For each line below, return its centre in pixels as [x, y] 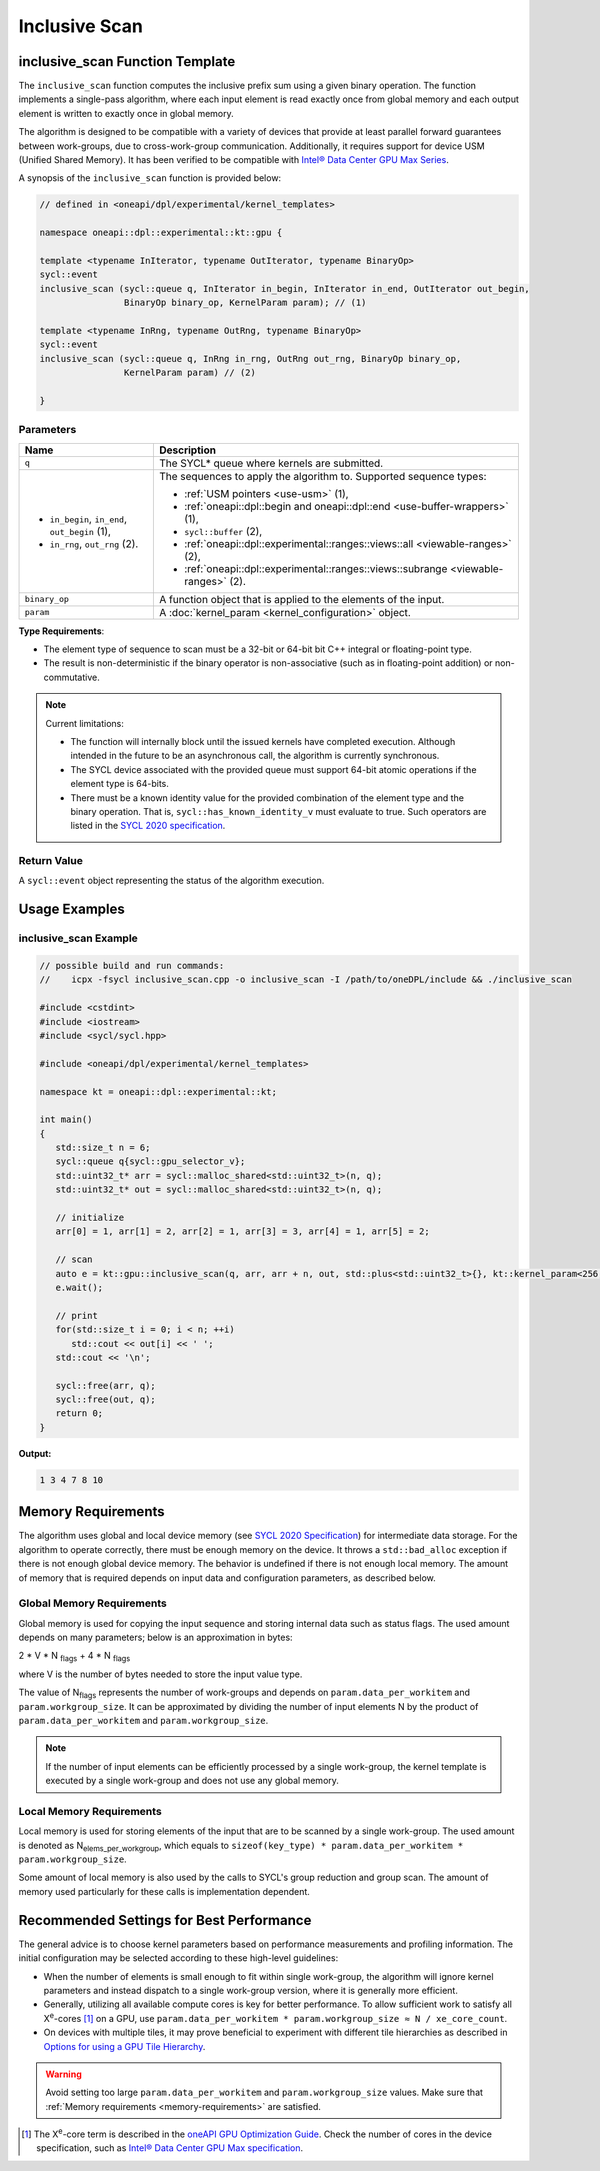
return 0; [79, 1413]
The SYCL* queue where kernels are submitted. [271, 463]
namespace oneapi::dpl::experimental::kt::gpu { [161, 233]
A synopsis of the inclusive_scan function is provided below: [150, 178]
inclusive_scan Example [78, 938]
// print [77, 1315]
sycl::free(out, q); [106, 1399]
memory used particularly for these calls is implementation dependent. [164, 1891]
